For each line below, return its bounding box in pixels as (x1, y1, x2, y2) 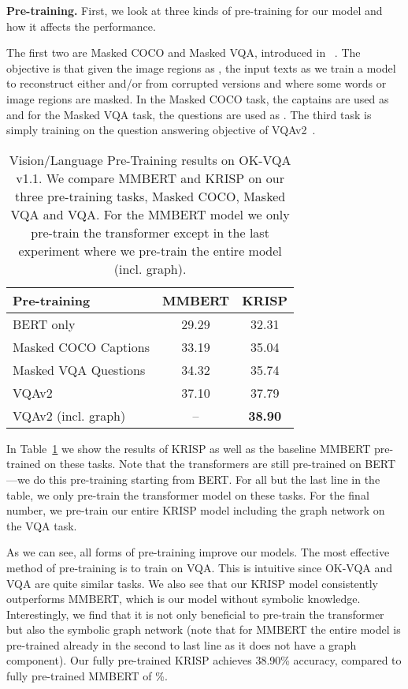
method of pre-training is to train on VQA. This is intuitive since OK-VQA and (6, 559, 393, 575)
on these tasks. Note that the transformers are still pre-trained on (44, 455, 362, 472)
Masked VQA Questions (13, 360, 146, 379)
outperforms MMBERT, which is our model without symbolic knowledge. (6, 590, 361, 607)
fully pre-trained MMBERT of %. (6, 668, 168, 684)
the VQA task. (6, 517, 77, 534)
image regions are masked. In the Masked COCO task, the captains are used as (6, 90, 389, 107)
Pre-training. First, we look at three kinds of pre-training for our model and (6, 2, 383, 18)
